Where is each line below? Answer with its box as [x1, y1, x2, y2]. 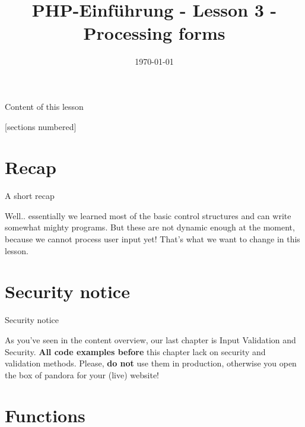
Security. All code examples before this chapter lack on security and [5, 345, 266, 358]
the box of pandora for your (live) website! [5, 368, 159, 381]
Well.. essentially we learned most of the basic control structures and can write [5, 209, 291, 222]
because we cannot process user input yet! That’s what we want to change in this [5, 233, 300, 245]
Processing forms [83, 21, 225, 45]
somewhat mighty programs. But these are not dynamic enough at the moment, [5, 221, 295, 233]
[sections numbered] [5, 120, 77, 132]
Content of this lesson [5, 100, 84, 112]
